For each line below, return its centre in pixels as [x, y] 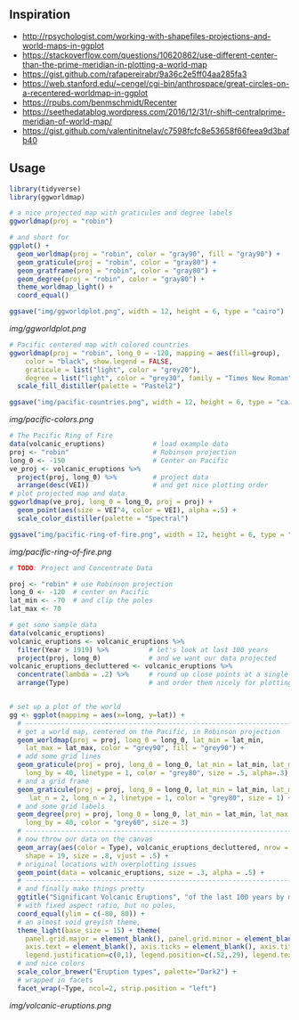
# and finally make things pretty [81, 889]
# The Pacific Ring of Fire [61, 436]
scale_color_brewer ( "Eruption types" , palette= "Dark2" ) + [127, 972]
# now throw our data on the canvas [85, 839]
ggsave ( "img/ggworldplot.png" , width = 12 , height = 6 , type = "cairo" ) [147, 312]
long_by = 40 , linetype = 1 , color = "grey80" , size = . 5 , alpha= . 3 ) [157, 773]
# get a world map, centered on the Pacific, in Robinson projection [149, 731]
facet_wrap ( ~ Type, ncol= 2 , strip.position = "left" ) [117, 988]
